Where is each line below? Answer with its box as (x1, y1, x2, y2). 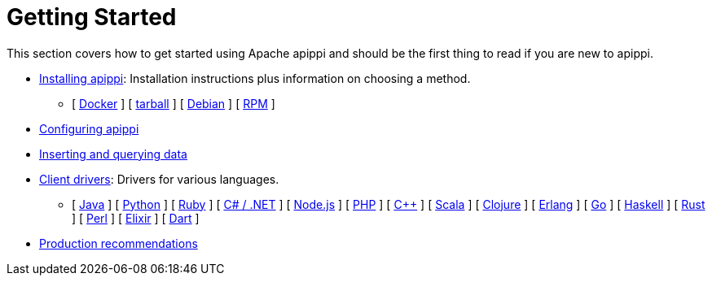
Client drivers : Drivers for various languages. (39, 171, 279, 186)
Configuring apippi (39, 121, 139, 136)
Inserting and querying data (39, 146, 187, 161)
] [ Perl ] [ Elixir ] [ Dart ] (72, 210, 200, 225)
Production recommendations (39, 236, 198, 250)
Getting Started (7, 3, 177, 31)
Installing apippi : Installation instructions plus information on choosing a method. (39, 71, 471, 85)
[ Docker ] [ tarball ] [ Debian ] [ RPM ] (72, 96, 275, 111)
